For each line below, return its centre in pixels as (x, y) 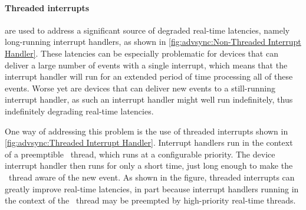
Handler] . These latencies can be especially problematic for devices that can (142, 53)
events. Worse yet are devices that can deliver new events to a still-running (140, 88)
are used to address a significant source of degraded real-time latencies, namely (147, 30)
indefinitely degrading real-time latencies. (79, 111)
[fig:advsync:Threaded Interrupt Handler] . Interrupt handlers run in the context (149, 142)
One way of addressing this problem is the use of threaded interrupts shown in (147, 131)
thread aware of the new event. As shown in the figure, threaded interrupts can (152, 177)
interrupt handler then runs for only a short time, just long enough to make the (149, 165)
